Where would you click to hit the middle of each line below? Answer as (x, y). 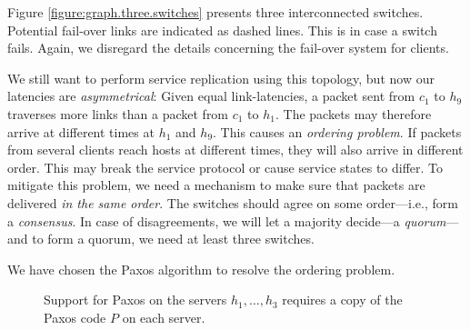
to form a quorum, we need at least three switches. (173, 239)
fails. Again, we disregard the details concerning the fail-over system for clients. (228, 48)
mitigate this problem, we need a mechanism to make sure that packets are (216, 185)
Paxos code (75, 317)
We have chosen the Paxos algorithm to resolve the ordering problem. (201, 269)
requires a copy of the (342, 300)
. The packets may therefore (353, 113)
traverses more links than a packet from (118, 113)
